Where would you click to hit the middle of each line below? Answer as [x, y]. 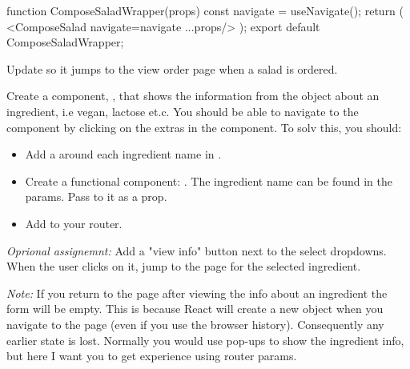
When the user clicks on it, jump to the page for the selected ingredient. [184, 266]
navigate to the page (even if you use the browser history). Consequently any [195, 324]
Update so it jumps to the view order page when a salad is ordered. [172, 68]
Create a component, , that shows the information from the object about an [193, 96]
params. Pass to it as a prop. [96, 197]
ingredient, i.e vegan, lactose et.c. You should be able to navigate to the [183, 111]
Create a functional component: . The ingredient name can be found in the [209, 180]
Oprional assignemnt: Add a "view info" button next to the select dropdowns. [197, 250]
